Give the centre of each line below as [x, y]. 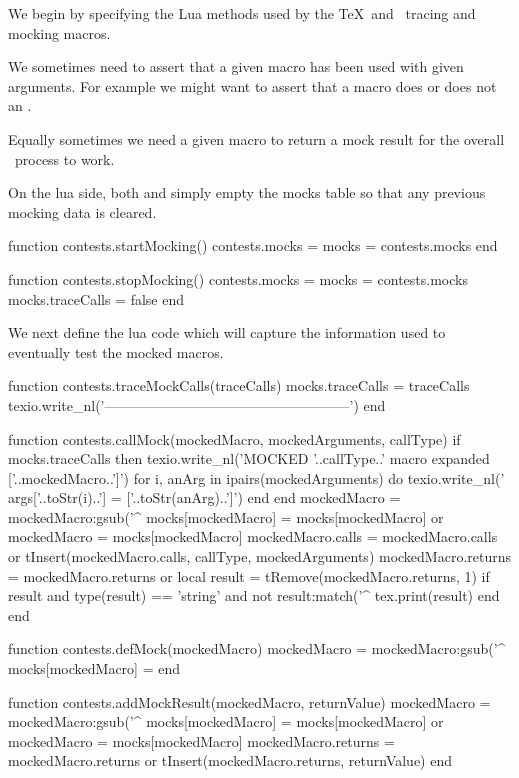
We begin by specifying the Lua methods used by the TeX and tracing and [242, 13]
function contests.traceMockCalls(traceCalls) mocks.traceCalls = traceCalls [239, 385]
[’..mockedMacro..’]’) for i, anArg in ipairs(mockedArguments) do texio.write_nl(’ [256, 477]
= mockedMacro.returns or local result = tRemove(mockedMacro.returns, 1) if [249, 575]
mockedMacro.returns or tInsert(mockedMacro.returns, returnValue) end [230, 760]
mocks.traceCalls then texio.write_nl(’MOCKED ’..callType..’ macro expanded [249, 458]
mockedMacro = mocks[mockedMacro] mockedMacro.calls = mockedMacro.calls [253, 536]
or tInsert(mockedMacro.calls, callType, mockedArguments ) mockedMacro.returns [260, 556]
